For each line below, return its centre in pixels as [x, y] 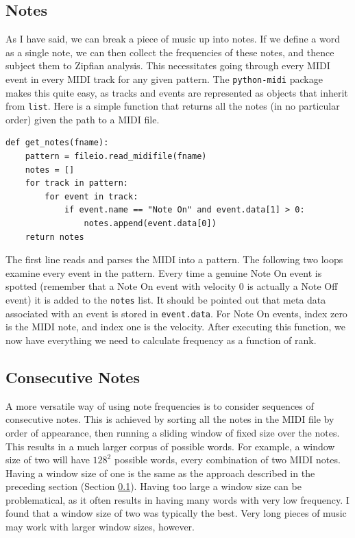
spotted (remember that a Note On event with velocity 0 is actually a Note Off [172, 286]
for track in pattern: [76, 183]
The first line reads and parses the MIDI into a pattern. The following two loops [174, 259]
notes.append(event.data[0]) [150, 224]
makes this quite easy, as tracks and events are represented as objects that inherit [177, 92]
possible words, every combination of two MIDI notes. [227, 460]
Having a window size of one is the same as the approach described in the [160, 473]
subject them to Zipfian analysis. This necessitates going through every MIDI [168, 65]
